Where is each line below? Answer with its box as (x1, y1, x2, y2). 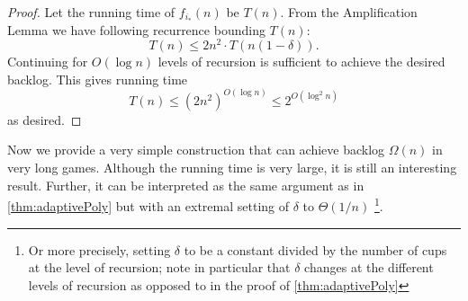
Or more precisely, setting (28, 240, 171, 259)
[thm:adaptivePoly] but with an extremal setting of (7, 196, 290, 215)
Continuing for (7, 52, 88, 71)
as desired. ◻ (7, 110, 82, 128)
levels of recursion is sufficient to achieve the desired (157, 52, 445, 71)
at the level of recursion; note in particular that (28, 258, 291, 277)
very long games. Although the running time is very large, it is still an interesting (7, 158, 457, 177)
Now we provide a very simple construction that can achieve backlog (7, 140, 385, 159)
